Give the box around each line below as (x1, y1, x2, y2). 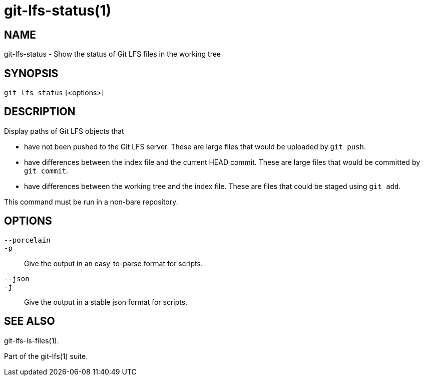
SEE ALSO (4, 315, 55, 328)
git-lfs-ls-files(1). (4, 336, 59, 345)
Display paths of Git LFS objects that (4, 126, 124, 135)
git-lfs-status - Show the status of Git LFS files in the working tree (4, 50, 221, 59)
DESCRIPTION (4, 105, 76, 118)
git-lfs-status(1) (4, 2, 112, 19)
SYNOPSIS (4, 67, 59, 80)
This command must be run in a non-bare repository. (4, 197, 178, 206)
